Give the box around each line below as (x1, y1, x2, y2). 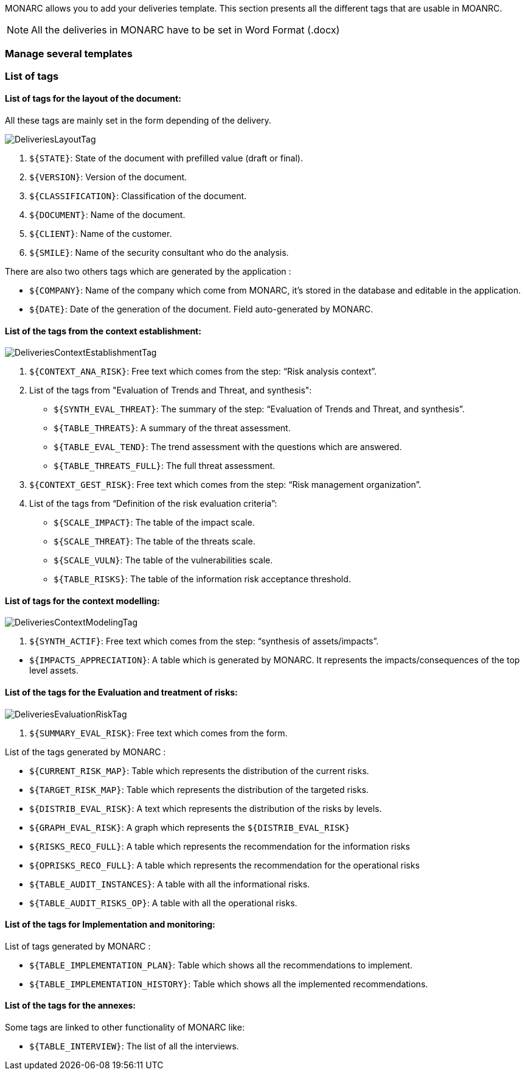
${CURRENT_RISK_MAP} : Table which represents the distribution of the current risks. (29, 765, 369, 776)
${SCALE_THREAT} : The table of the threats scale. (54, 536, 256, 547)
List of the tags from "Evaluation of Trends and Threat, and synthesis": (29, 385, 312, 396)
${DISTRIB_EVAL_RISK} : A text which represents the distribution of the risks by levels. (29, 803, 382, 814)
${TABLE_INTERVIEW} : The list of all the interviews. (29, 1041, 239, 1052)
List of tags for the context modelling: (5, 595, 160, 606)
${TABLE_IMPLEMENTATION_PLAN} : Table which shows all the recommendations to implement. (29, 959, 413, 970)
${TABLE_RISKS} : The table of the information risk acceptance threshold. (54, 574, 351, 585)
